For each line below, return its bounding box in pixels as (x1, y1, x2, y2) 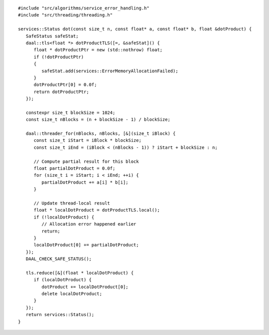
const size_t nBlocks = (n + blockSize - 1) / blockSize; (25, 117, 170, 122)
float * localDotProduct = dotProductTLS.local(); (33, 207, 160, 213)
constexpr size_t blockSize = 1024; (25, 110, 116, 115)
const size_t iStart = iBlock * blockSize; (33, 137, 142, 143)
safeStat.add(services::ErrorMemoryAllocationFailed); (41, 68, 179, 74)
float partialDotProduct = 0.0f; (33, 165, 116, 171)
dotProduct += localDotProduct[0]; (41, 284, 129, 290)
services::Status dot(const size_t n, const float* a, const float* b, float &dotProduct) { (18, 26, 252, 32)
